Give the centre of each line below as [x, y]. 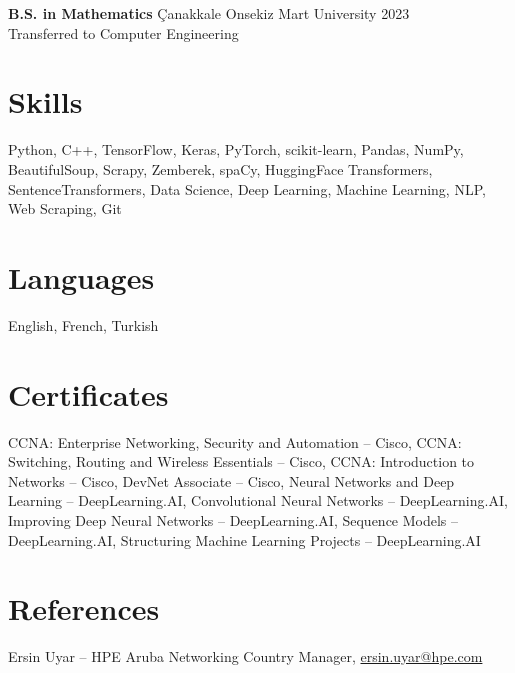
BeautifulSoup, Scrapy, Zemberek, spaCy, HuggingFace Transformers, [220, 168]
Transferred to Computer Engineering [123, 32]
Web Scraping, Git [65, 208]
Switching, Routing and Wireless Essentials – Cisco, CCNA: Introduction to [241, 461]
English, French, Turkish [83, 324]
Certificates [88, 393]
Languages [81, 276]
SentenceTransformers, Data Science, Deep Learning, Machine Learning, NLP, [247, 188]
